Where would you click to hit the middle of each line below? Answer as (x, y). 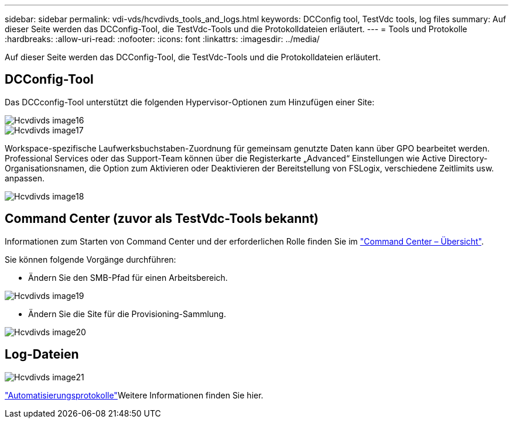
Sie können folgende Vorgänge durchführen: (90, 259)
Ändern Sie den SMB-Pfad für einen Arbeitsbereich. (128, 277)
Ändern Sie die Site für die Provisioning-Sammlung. (127, 314)
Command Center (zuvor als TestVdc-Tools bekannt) (162, 219)
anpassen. (25, 178)
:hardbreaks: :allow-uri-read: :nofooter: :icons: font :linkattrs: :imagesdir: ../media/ (162, 39)
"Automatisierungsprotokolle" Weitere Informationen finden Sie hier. (134, 395)
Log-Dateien (42, 355)
